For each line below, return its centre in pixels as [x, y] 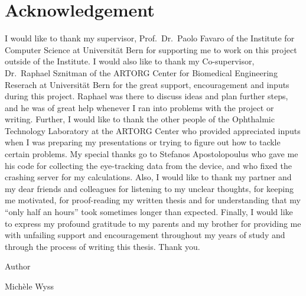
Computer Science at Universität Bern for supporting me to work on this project [151, 49]
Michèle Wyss [29, 286]
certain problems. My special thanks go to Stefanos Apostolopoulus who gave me [152, 154]
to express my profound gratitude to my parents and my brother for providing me [153, 223]
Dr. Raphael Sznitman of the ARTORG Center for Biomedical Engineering [141, 72]
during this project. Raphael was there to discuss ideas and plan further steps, [147, 96]
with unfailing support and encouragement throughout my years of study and [145, 235]
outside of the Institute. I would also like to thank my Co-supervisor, [130, 61]
